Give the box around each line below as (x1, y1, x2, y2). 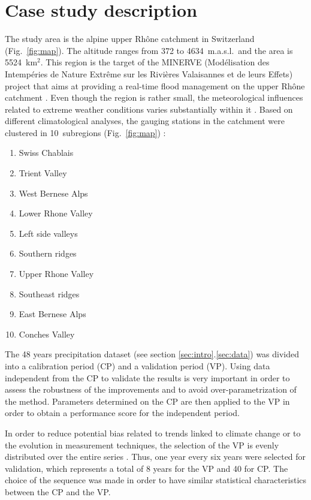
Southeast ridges (19, 287, 80, 300)
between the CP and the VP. (5, 485, 111, 498)
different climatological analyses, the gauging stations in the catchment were (5, 115, 285, 127)
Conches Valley (19, 327, 75, 340)
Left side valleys (19, 227, 78, 239)
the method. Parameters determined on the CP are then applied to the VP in (5, 394, 290, 407)
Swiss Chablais (19, 146, 74, 159)
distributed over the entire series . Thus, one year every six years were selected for (5, 450, 306, 463)
